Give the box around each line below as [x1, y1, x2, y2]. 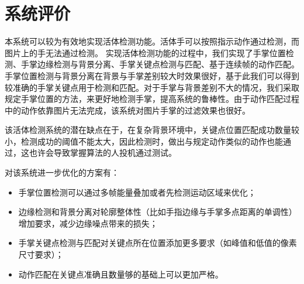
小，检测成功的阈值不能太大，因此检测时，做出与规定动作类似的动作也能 [5, 135, 283, 147]
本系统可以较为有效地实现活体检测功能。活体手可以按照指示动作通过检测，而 [5, 35, 299, 47]
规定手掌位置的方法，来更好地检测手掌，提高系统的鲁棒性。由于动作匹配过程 [5, 93, 299, 105]
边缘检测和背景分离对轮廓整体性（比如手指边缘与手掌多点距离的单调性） [18, 206, 297, 218]
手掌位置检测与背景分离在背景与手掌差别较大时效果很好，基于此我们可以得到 [5, 69, 299, 81]
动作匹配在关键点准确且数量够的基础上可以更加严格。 [18, 268, 223, 280]
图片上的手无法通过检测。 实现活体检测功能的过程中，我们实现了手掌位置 [5, 46, 286, 59]
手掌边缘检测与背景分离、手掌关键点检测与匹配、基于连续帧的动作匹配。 [20, 58, 299, 70]
